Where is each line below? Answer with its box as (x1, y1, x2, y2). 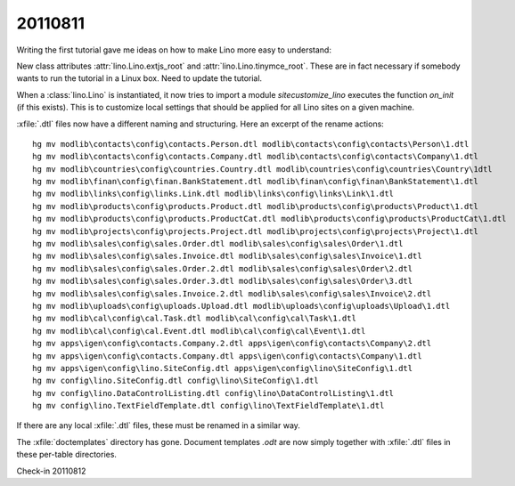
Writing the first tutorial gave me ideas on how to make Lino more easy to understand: (16, 45, 331, 55)
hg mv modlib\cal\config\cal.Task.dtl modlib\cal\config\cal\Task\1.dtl (32, 313, 356, 324)
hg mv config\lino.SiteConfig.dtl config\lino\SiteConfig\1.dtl (32, 376, 320, 386)
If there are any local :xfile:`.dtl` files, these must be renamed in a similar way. (16, 420, 300, 431)
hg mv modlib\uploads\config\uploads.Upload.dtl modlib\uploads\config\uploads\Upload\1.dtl (32, 301, 451, 311)
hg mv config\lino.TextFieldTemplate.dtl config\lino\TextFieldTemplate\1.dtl (32, 401, 385, 411)
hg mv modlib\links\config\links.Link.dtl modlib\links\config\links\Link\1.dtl (32, 189, 395, 199)
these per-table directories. (16, 450, 118, 460)
